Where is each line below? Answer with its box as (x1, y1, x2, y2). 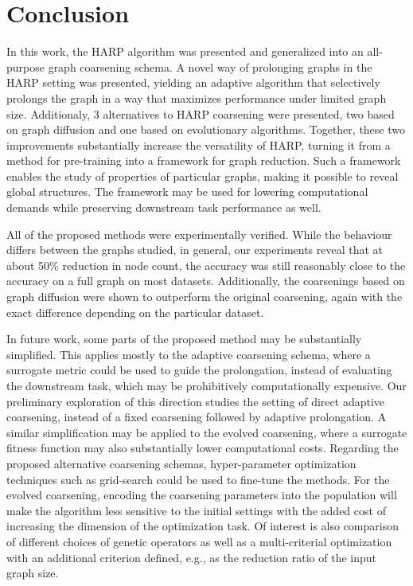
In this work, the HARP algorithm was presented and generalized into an (6, 43, 364, 60)
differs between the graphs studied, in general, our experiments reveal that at (6, 241, 384, 258)
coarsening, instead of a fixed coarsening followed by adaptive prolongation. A (6, 408, 387, 425)
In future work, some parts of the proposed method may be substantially (6, 330, 362, 347)
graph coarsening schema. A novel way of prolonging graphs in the (48, 58, 372, 75)
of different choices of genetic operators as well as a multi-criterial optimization (6, 533, 392, 549)
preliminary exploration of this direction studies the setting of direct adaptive (6, 393, 385, 409)
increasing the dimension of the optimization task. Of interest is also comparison (6, 518, 399, 534)
